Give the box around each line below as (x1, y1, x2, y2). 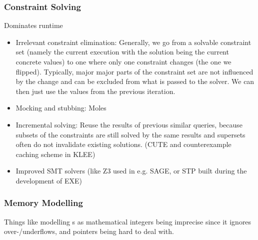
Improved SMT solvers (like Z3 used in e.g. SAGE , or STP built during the (15, 165, 247, 176)
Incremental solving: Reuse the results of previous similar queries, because (15, 119, 243, 129)
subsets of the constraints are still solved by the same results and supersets (15, 129, 245, 139)
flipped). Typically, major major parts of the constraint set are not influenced (15, 66, 253, 76)
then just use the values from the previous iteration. (15, 85, 175, 96)
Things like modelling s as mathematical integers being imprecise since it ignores (4, 216, 251, 226)
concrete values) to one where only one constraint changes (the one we (15, 56, 231, 66)
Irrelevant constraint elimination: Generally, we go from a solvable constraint (15, 36, 251, 47)
